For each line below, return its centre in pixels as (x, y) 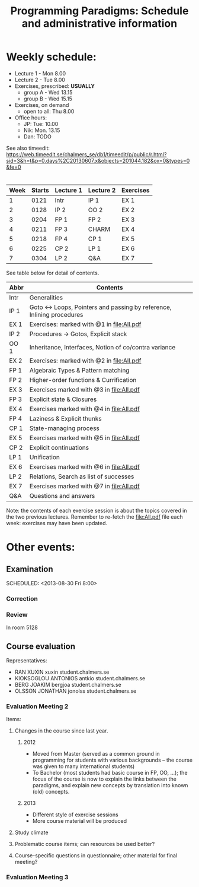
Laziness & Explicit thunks (65, 419)
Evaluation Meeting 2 (37, 706)
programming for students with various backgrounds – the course (113, 760)
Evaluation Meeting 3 (37, 877)
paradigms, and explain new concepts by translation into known (110, 785)
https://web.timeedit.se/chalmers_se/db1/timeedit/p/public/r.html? (86, 154)
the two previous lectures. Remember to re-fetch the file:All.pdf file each (94, 517)
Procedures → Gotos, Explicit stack (78, 334)
